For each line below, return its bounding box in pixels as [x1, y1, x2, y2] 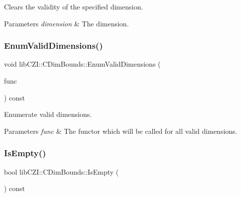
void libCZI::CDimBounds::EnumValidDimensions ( [4, 59, 161, 69]
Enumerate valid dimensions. [4, 109, 92, 119]
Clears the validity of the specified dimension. [4, 1, 143, 11]
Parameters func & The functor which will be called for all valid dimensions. [4, 125, 238, 136]
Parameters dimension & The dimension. [4, 18, 129, 28]
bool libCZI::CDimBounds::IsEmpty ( [4, 166, 119, 177]
